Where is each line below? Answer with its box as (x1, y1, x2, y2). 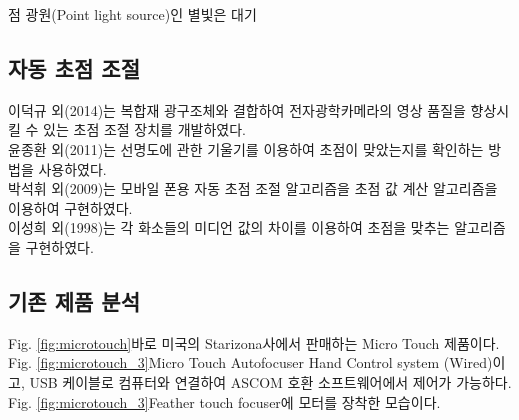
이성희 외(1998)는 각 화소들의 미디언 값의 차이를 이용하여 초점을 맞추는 (8, 217, 450, 238)
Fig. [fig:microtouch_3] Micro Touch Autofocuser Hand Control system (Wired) (8, 352, 493, 373)
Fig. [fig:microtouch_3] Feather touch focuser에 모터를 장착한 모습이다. (8, 391, 441, 412)
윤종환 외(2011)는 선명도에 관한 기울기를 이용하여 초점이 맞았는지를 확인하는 (8, 138, 484, 159)
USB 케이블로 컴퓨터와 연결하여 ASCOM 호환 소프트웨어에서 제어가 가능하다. (29, 371, 512, 392)
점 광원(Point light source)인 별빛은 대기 (8, 4, 257, 24)
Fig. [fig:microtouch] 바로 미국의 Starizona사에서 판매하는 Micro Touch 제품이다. (8, 332, 500, 353)
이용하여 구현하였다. (8, 197, 133, 218)
